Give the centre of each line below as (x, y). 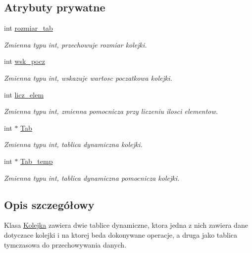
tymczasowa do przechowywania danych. (65, 244)
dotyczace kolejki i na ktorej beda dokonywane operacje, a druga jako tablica (121, 234)
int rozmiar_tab (28, 28)
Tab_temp (37, 161)
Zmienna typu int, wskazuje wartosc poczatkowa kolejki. (88, 77)
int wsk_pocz (25, 61)
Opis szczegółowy (49, 204)
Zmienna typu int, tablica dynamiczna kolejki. (73, 144)
